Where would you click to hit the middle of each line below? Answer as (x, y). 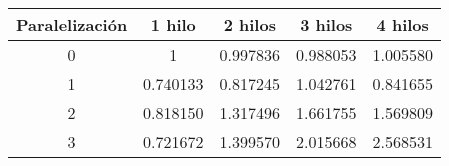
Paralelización (72, 24)
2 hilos (249, 24)
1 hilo (173, 24)
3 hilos (326, 24)
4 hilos (402, 24)
